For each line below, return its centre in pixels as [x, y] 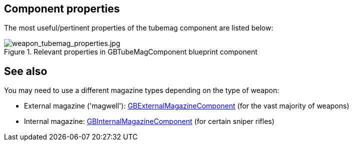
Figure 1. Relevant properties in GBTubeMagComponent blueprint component [131, 52]
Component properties [62, 9]
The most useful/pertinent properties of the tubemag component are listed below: [139, 28]
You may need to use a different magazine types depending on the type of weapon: [142, 90]
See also [26, 71]
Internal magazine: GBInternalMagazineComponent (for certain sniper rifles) [149, 121]
